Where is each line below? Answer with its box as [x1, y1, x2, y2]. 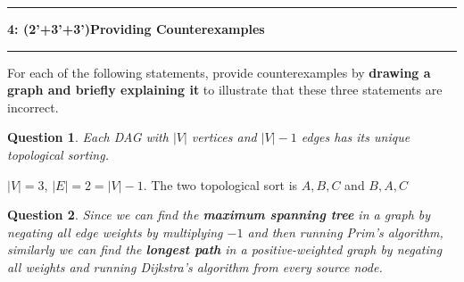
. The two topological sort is [143, 175, 298, 194]
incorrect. [7, 97, 59, 116]
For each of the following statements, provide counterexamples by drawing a [7, 62, 431, 81]
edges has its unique [301, 128, 410, 146]
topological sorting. [7, 145, 109, 163]
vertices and [191, 128, 257, 146]
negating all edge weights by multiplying [7, 222, 223, 241]
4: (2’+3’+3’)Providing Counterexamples [7, 20, 265, 37]
